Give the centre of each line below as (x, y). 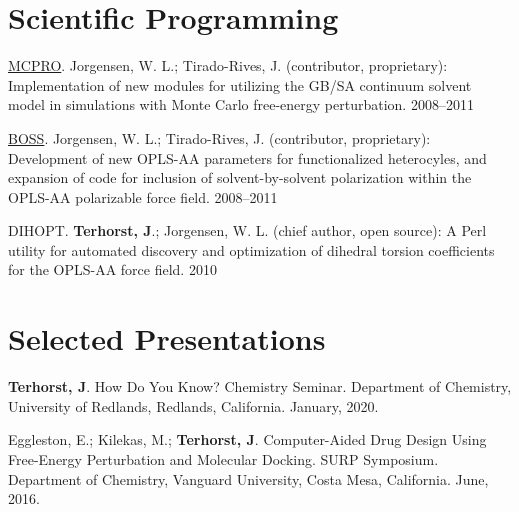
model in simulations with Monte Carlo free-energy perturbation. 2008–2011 (241, 104)
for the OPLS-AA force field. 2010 (112, 269)
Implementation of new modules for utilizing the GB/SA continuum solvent (240, 84)
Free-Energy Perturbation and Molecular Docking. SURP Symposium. (223, 458)
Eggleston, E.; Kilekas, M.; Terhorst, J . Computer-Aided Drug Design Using (247, 439)
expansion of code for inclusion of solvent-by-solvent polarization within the (240, 177)
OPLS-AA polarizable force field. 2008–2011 (143, 196)
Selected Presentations (167, 338)
